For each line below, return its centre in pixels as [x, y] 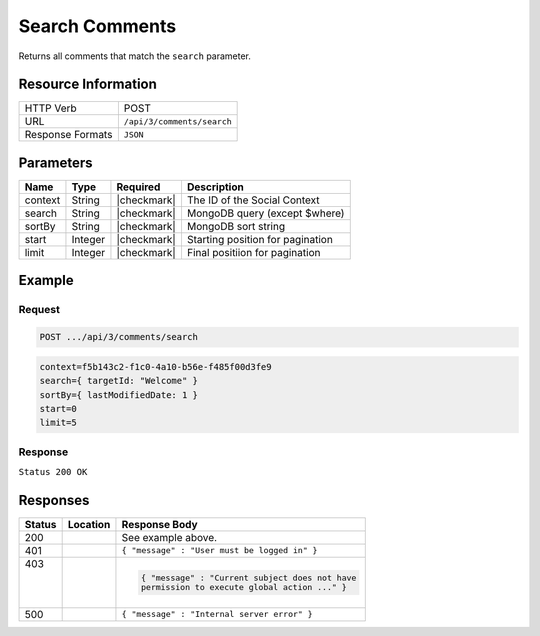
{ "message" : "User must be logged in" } [219, 550]
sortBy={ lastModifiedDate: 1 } [119, 394]
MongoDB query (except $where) [265, 213]
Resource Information [87, 84]
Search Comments [97, 26]
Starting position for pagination [260, 239]
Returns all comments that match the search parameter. [135, 56]
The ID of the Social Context [253, 200]
